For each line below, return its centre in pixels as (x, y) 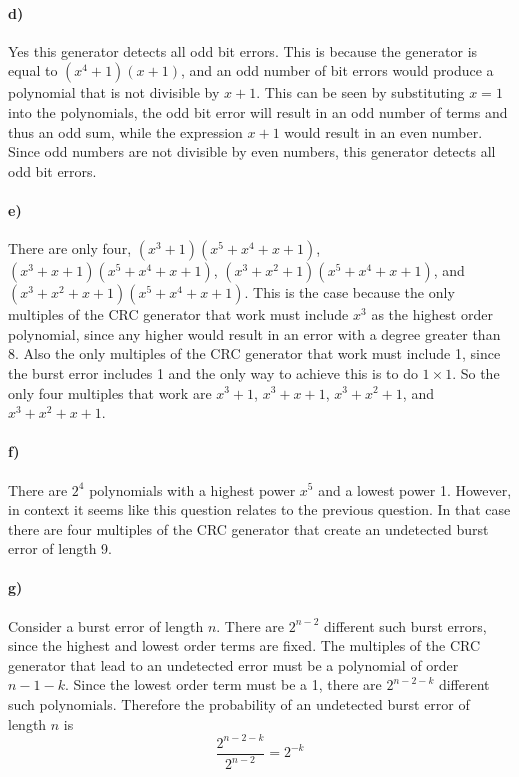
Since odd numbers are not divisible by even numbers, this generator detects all (252, 151)
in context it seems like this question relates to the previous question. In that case (259, 509)
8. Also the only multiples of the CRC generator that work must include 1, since (254, 353)
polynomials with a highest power (192, 489)
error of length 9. (60, 548)
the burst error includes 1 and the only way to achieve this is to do (213, 372)
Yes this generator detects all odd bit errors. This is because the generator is (243, 50)
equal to (33, 70)
